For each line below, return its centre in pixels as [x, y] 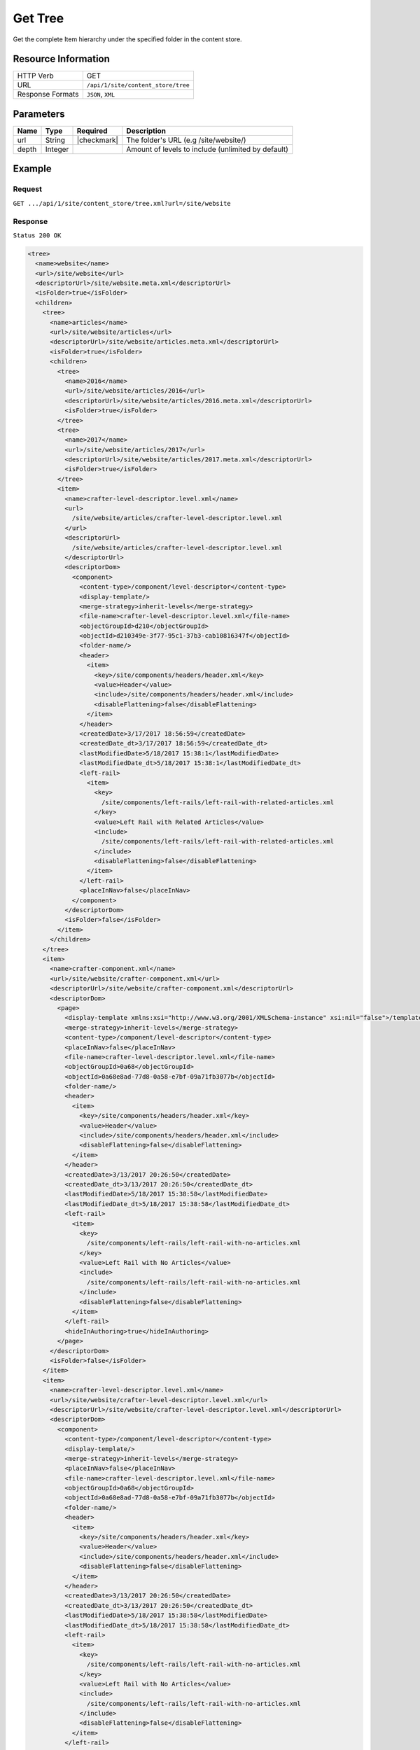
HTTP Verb [35, 76]
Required [92, 131]
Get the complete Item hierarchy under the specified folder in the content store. [127, 39]
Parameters [39, 114]
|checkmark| [98, 140]
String [55, 140]
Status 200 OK [37, 235]
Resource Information [61, 59]
